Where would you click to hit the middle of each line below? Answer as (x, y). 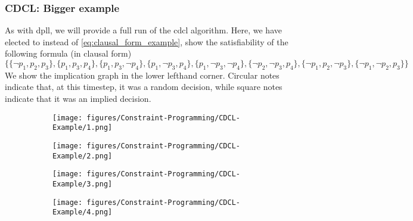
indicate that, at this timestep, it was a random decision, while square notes (144, 87)
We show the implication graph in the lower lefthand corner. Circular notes (142, 75)
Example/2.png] (83, 156)
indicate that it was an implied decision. (78, 98)
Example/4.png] (83, 212)
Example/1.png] (83, 128)
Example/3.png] (83, 184)
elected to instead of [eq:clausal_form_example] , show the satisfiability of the (147, 41)
